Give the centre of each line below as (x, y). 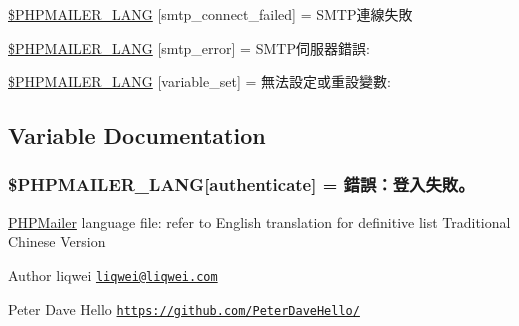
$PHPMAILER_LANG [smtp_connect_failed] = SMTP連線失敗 (210, 14)
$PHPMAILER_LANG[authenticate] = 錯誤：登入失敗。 (241, 184)
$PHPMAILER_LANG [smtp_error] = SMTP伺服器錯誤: (189, 47)
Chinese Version (57, 241)
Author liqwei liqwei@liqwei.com (113, 274)
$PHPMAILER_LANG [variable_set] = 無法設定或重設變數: (199, 81)
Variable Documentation (137, 135)
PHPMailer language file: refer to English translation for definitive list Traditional (259, 221)
